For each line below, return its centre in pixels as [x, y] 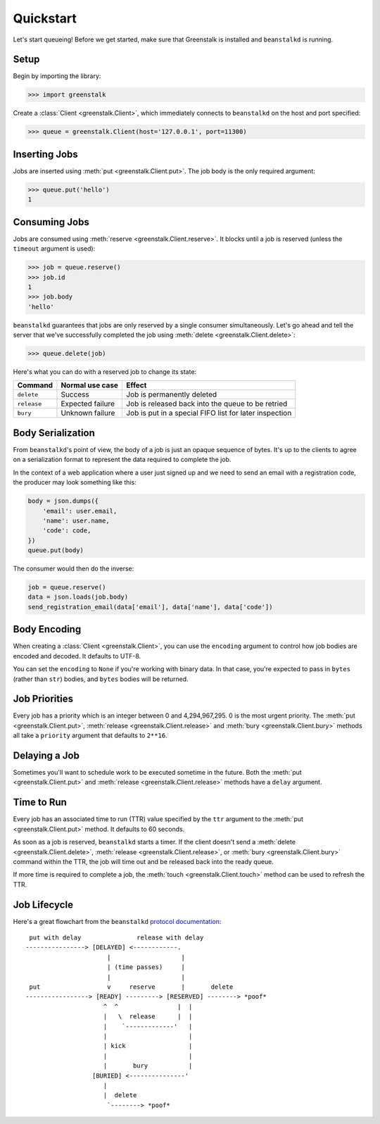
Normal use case [90, 385]
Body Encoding [47, 629]
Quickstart [45, 18]
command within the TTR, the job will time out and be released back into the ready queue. [144, 861]
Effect [137, 385]
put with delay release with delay [116, 938]
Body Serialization [54, 433]
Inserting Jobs [46, 154]
